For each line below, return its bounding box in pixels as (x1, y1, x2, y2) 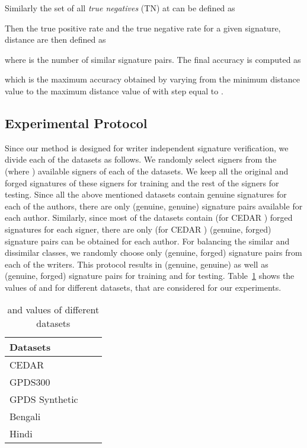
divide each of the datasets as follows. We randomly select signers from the (5, 153, 277, 166)
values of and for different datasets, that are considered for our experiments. (5, 281, 282, 293)
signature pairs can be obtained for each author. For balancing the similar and (5, 234, 290, 247)
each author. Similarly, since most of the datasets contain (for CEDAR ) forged (5, 211, 293, 224)
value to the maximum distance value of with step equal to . (5, 84, 223, 97)
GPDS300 (9, 375, 50, 389)
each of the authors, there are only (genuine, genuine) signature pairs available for (5, 199, 303, 212)
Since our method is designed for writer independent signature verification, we (5, 141, 289, 154)
